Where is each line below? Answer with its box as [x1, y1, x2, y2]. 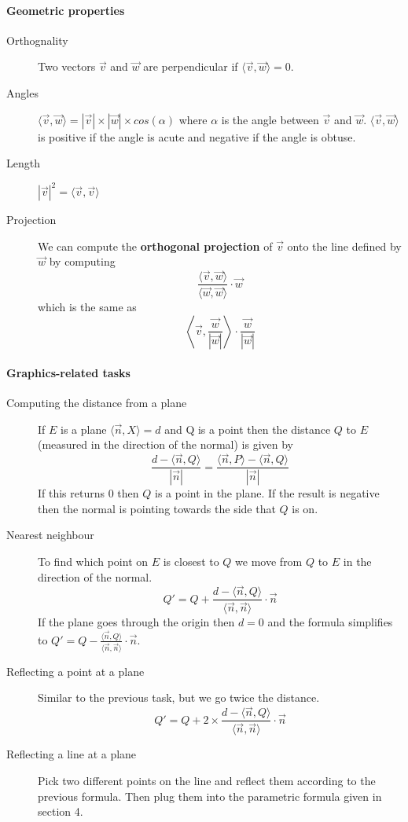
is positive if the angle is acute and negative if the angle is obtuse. [38, 128, 356, 145]
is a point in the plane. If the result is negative [154, 485, 380, 501]
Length [6, 155, 40, 171]
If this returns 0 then [38, 485, 139, 501]
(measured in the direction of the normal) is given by [38, 436, 293, 453]
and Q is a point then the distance [164, 420, 331, 437]
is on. [292, 500, 318, 516]
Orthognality [6, 31, 68, 48]
